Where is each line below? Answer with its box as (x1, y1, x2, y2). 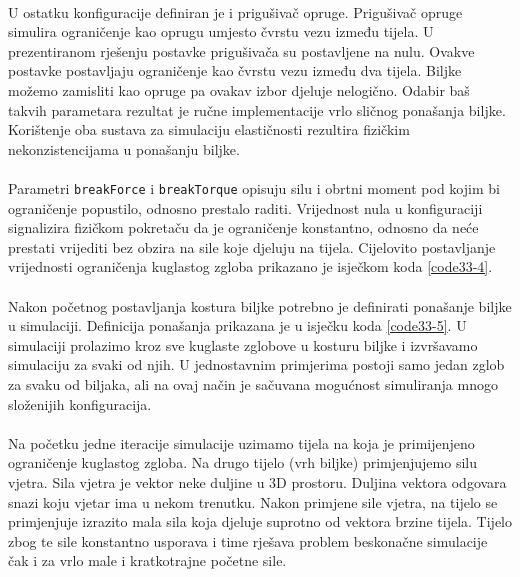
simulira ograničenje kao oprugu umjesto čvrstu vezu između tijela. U (8, 21, 434, 42)
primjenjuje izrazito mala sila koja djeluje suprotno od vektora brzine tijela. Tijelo (8, 511, 513, 532)
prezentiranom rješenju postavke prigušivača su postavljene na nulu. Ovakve (8, 40, 475, 61)
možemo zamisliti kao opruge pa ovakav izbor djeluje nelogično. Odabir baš (8, 79, 470, 100)
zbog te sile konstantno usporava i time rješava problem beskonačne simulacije (8, 530, 488, 551)
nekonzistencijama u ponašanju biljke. (8, 138, 240, 159)
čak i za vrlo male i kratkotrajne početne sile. (8, 550, 287, 571)
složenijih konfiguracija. (8, 393, 152, 414)
